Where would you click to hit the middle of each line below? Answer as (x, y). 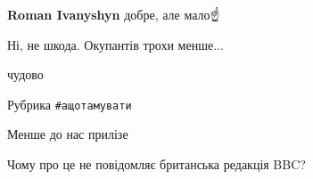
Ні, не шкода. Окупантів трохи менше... (115, 44)
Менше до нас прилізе (68, 134)
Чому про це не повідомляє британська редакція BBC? (156, 164)
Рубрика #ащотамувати (70, 104)
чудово (25, 74)
